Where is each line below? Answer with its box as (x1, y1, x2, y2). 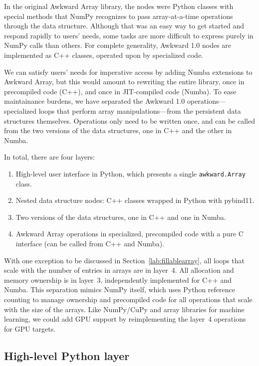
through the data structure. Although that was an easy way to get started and (4, 20, 245, 31)
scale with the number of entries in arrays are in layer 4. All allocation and (4, 265, 234, 275)
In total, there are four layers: (4, 152, 95, 162)
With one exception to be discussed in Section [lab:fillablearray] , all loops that (4, 255, 245, 265)
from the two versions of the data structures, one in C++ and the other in (4, 125, 232, 136)
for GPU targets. (4, 323, 56, 334)
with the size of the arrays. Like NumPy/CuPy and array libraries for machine (4, 304, 245, 314)
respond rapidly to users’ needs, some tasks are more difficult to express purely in (4, 30, 254, 40)
